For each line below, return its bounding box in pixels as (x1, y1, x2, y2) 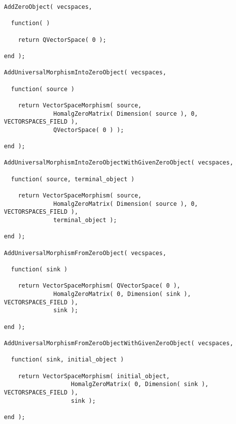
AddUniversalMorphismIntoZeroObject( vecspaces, (4, 69, 167, 76)
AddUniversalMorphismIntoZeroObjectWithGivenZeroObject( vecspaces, (4, 159, 234, 166)
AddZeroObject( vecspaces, (4, 3, 92, 10)
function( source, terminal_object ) (11, 175, 135, 183)
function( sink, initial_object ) (11, 356, 124, 363)
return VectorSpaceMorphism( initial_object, (18, 372, 170, 380)
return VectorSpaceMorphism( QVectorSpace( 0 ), (18, 282, 180, 290)
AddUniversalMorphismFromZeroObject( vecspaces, (4, 249, 167, 257)
